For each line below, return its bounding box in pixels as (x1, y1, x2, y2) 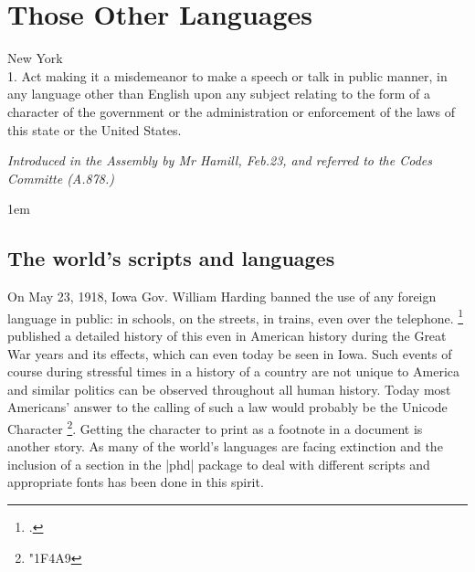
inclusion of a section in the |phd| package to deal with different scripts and (7, 454, 430, 473)
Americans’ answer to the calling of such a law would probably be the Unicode (7, 397, 448, 417)
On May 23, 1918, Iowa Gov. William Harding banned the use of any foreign (7, 287, 437, 306)
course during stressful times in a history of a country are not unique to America (7, 362, 460, 381)
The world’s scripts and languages (7, 244, 335, 272)
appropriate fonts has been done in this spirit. (7, 472, 264, 492)
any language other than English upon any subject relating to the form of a (7, 84, 430, 103)
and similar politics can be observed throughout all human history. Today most (7, 379, 451, 398)
